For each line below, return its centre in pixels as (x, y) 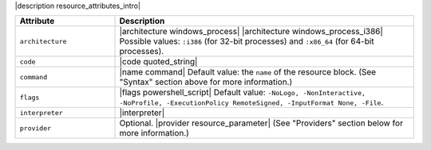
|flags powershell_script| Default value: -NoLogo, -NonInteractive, (243, 93)
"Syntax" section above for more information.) (206, 82)
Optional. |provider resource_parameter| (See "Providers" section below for (261, 123)
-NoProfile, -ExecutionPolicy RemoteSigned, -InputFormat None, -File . (251, 102)
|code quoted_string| (158, 62)
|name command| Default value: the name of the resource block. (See (248, 72)
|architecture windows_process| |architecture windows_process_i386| (251, 32)
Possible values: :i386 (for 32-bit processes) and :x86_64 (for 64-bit (247, 41)
